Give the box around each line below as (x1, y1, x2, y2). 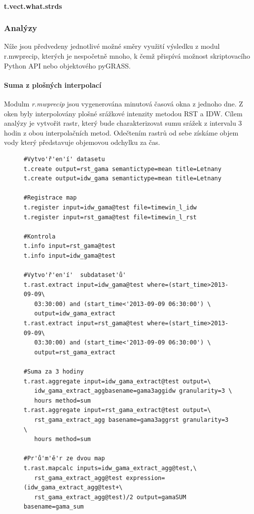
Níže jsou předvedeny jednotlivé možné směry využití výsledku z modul (4, 41, 220, 51)
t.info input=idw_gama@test (24, 252, 116, 259)
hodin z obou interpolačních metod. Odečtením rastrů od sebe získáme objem (4, 127, 239, 137)
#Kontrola (24, 233, 56, 240)
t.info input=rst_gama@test (24, 242, 116, 250)
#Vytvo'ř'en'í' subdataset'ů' (24, 272, 126, 279)
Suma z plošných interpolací (4, 79, 102, 90)
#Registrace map (24, 194, 77, 202)
